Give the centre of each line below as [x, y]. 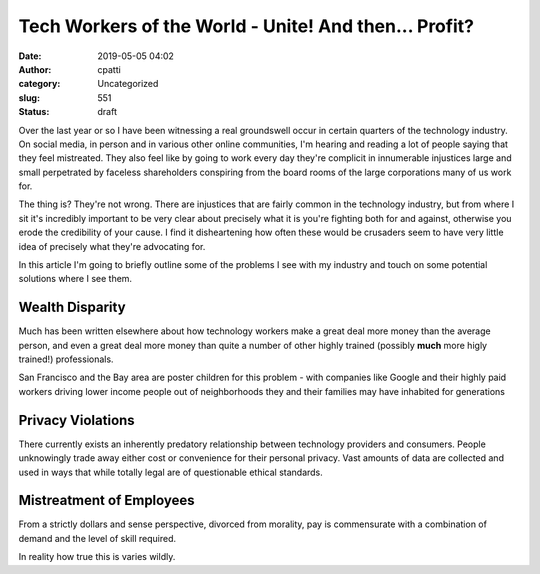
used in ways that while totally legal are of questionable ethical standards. [171, 472]
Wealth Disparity [72, 307]
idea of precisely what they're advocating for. [112, 246]
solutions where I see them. [75, 279]
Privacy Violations [76, 420]
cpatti [109, 69]
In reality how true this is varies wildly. [97, 557]
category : [39, 84]
